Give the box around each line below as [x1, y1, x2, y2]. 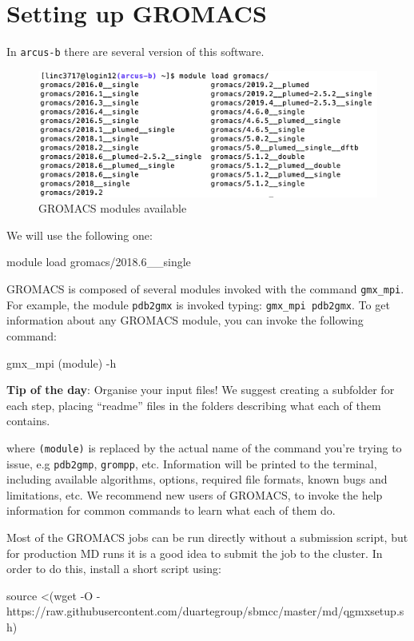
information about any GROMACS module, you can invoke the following [6, 312, 364, 328]
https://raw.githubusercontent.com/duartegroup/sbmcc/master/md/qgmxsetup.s [6, 603, 404, 619]
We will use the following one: [6, 226, 153, 243]
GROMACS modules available [38, 200, 187, 217]
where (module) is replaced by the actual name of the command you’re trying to [6, 439, 402, 456]
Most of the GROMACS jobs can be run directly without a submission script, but [6, 529, 408, 546]
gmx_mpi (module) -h [6, 354, 117, 371]
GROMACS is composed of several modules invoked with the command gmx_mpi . [6, 281, 404, 297]
